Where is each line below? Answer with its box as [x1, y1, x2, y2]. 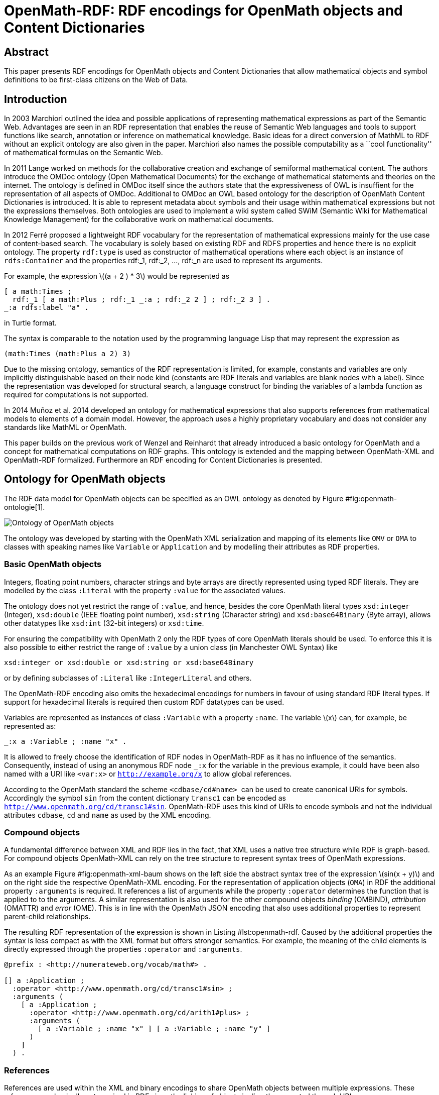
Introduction [4, 92, 67, 105]
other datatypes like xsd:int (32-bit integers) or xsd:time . [4, 618, 204, 627]
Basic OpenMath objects [4, 559, 102, 570]
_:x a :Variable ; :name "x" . [4, 737, 127, 745]
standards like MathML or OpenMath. [4, 423, 127, 432]
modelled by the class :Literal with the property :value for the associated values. [4, 586, 285, 595]
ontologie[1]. [4, 502, 45, 511]
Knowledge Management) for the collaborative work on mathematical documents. [4, 215, 274, 224]
